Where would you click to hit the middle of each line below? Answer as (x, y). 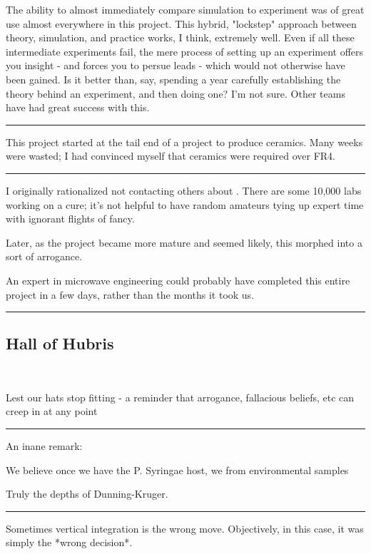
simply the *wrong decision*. (69, 542)
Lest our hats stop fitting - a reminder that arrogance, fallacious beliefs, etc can (180, 397)
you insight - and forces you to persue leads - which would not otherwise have (176, 65)
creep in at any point (52, 411)
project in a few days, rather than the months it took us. (130, 294)
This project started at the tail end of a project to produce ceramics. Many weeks (184, 142)
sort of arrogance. (44, 256)
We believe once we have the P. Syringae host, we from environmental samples (177, 470)
